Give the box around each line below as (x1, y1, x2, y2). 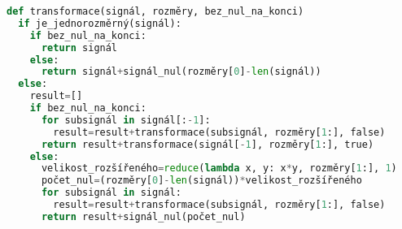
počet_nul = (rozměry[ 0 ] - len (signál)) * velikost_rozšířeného (41, 175, 362, 187)
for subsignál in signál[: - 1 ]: (41, 114, 211, 126)
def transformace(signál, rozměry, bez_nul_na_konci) (7, 6, 304, 17)
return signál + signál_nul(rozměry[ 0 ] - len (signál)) (41, 66, 321, 78)
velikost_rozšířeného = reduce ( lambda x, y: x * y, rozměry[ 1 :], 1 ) (41, 162, 397, 175)
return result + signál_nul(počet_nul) (41, 210, 246, 223)
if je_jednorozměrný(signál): (18, 17, 181, 29)
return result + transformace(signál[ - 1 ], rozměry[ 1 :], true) (41, 138, 374, 150)
